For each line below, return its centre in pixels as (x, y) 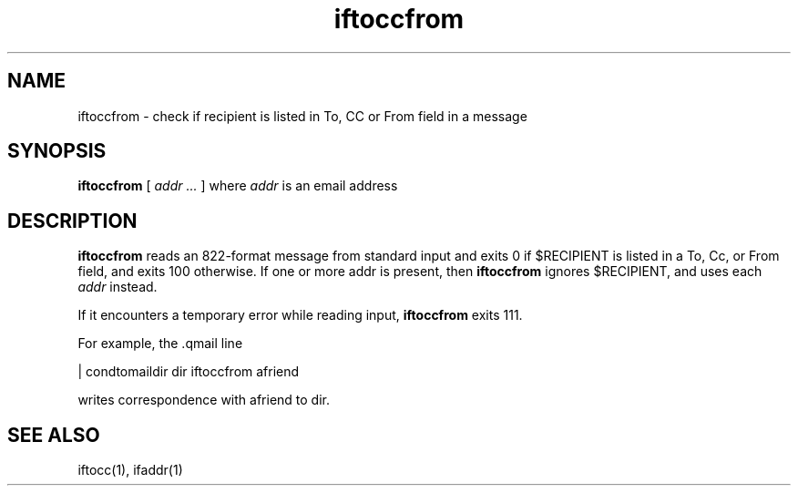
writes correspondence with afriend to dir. (204, 400)
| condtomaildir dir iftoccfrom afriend (189, 372)
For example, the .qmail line (160, 344)
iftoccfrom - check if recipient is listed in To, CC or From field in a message (302, 116)
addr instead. (118, 287)
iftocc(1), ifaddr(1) (130, 470)
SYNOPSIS (57, 151)
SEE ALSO (54, 435)
